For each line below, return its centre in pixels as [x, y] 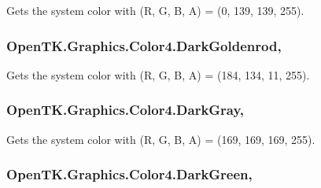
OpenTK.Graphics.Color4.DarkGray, [125, 110]
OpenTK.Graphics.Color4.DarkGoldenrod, [144, 45]
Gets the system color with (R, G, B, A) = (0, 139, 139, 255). [155, 10]
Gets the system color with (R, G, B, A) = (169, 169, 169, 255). [161, 139]
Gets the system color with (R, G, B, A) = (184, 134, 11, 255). [158, 74]
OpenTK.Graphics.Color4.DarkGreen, [129, 174]
